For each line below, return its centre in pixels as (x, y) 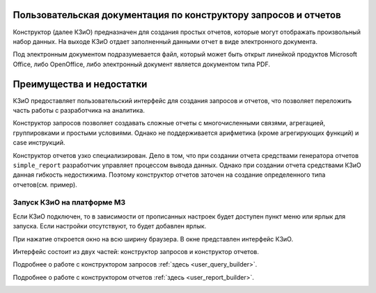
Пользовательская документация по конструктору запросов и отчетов (177, 15)
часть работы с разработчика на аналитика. (79, 110)
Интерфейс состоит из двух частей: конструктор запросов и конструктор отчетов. (136, 252)
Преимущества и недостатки (80, 84)
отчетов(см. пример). (45, 184)
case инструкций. (39, 143)
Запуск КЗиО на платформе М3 (69, 203)
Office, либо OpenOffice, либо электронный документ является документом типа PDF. (142, 64)
